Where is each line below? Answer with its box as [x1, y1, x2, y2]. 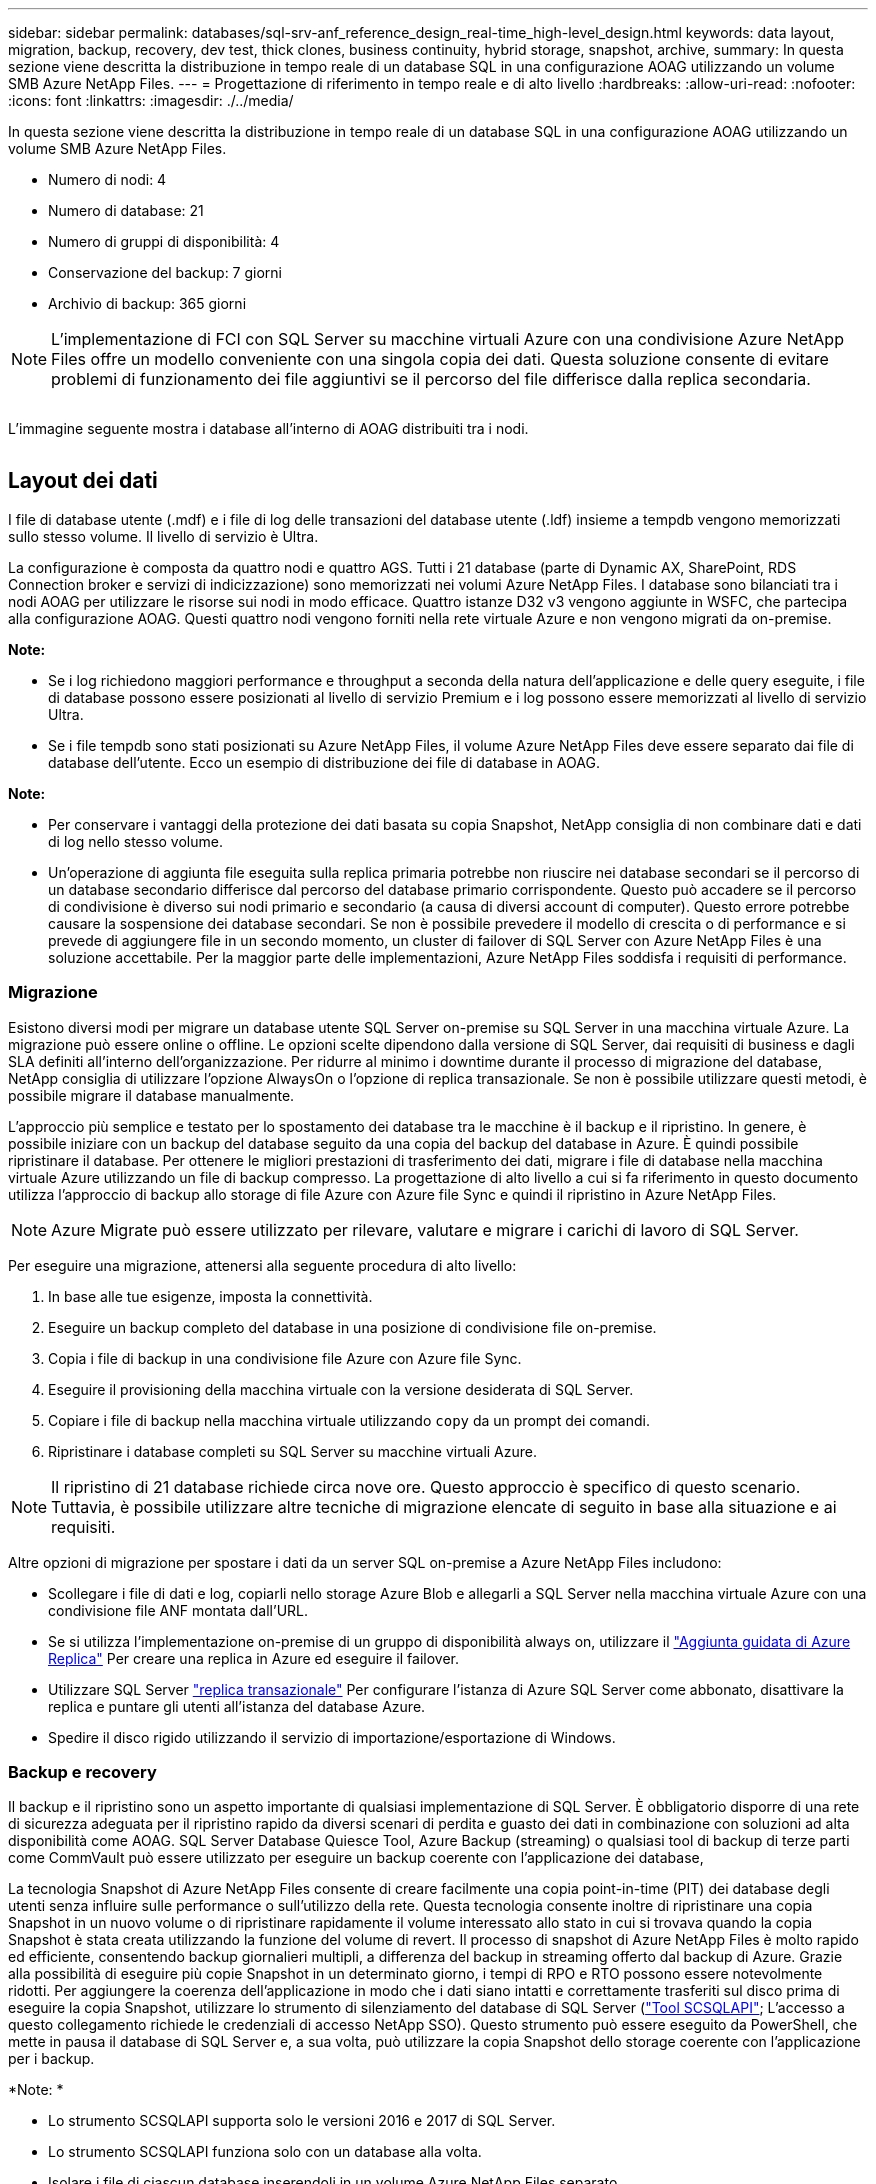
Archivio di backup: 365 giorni [48, 295, 247, 312]
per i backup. [8, 2050, 95, 2068]
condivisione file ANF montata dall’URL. [48, 1601, 309, 1619]
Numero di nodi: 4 [48, 171, 167, 188]
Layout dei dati [8, 468, 158, 494]
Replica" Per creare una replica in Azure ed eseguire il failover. [48, 1649, 460, 1667]
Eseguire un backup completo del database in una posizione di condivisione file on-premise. [48, 1318, 657, 1336]
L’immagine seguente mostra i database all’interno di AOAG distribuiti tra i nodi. [8, 420, 529, 437]
